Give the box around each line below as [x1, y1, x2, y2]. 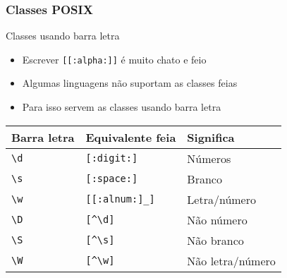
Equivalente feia [85, 128, 176, 145]
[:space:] [85, 173, 138, 185]
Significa [187, 128, 235, 145]
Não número [187, 211, 248, 228]
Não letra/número [187, 252, 276, 269]
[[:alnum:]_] [85, 193, 155, 205]
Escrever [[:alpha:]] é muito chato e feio [22, 52, 207, 66]
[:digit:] [85, 152, 138, 164]
